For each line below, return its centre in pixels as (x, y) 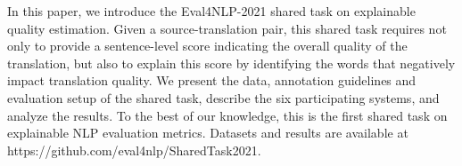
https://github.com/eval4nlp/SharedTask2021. (134, 150)
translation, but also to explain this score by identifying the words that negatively (231, 63)
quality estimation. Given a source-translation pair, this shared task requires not (227, 28)
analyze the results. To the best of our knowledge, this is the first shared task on (227, 115)
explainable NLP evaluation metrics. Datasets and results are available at (208, 133)
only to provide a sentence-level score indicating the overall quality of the (207, 46)
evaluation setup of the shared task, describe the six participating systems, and (223, 97)
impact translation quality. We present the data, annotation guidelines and (212, 80)
